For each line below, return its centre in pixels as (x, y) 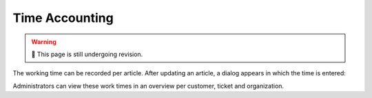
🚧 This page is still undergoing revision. (87, 54)
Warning (44, 42)
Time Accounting (63, 18)
